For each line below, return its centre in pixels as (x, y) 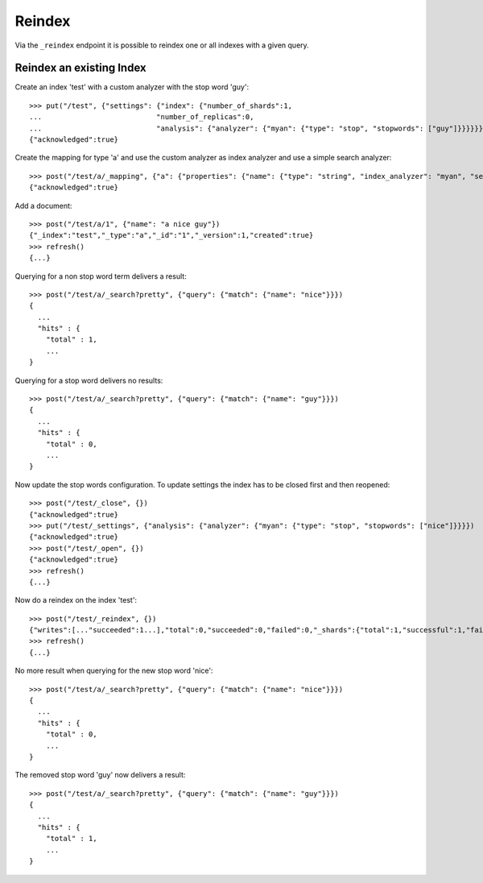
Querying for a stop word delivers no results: (89, 380)
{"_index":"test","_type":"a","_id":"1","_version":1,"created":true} (171, 235)
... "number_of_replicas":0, (142, 117)
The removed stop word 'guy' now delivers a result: (100, 775)
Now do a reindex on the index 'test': (76, 600)
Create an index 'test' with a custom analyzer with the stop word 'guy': (132, 87)
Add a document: (43, 205)
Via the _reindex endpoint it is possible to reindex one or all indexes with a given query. (162, 45)
